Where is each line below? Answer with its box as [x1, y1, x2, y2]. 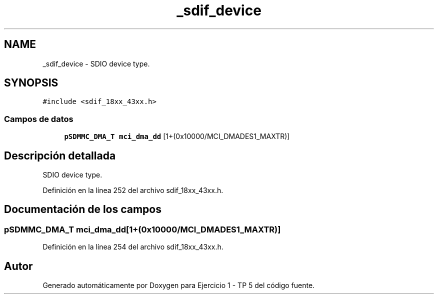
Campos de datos [4, 113, 73, 124]
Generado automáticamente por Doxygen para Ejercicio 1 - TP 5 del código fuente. [42, 281, 315, 290]
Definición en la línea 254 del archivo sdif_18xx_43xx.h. [42, 242, 223, 251]
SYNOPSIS [4, 76, 58, 89]
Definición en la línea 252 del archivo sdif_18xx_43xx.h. [42, 186, 223, 195]
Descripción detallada [4, 149, 116, 162]
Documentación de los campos [4, 203, 161, 216]
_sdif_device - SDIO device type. [42, 59, 150, 68]
